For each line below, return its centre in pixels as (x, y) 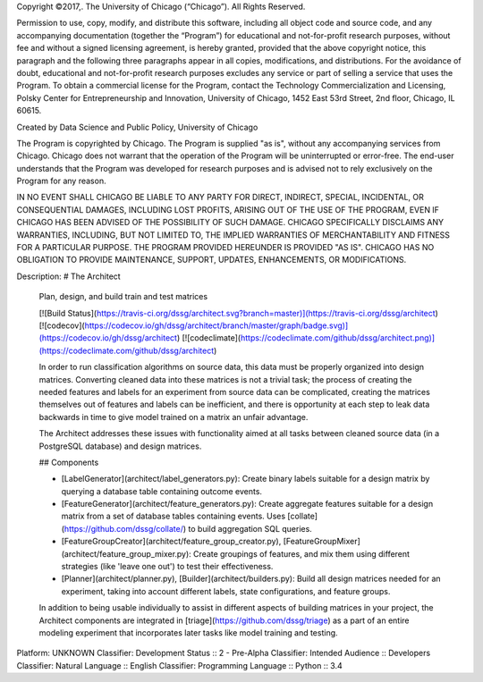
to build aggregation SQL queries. (250, 528)
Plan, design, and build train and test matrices (123, 297)
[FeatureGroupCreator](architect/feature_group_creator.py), (171, 542)
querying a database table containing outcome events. (162, 491)
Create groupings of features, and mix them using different (301, 553)
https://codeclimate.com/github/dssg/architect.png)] (338, 338)
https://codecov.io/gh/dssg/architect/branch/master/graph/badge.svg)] (216, 325)
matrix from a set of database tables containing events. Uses (174, 516)
